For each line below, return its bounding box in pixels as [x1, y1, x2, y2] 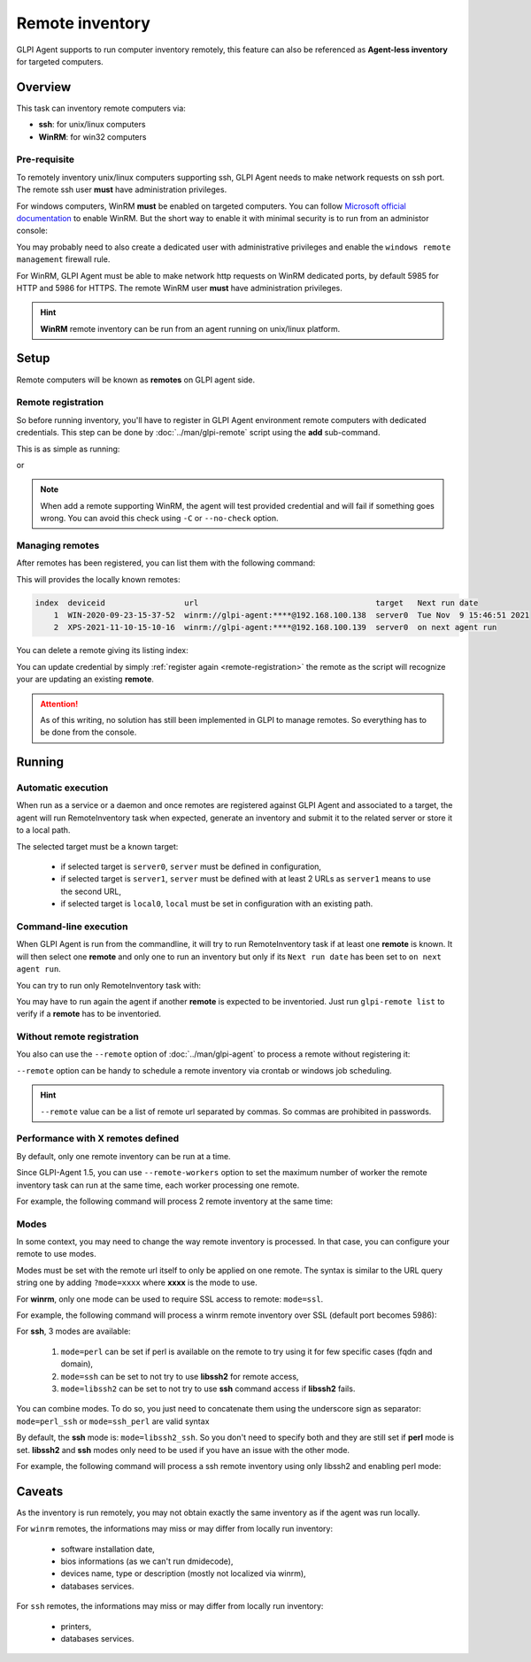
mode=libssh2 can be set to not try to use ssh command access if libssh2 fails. [60, 1383, 356, 1394]
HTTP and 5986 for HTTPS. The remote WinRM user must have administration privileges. [16, 282, 342, 293]
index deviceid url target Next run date [35, 597, 479, 608]
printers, [60, 1620, 92, 1632]
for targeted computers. [16, 56, 104, 66]
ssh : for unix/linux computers [38, 119, 146, 130]
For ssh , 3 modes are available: [16, 1326, 132, 1336]
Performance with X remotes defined [16, 1133, 180, 1145]
